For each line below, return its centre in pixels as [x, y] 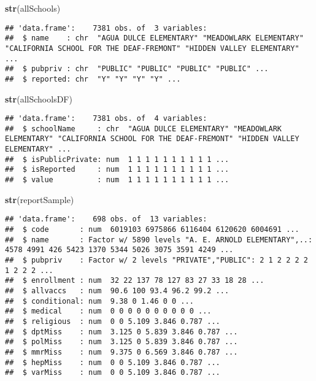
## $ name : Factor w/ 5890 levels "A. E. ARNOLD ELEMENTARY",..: [159, 240]
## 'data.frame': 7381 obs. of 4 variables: [106, 119]
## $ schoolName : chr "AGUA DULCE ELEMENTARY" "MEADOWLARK [144, 129]
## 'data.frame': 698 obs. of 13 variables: [106, 219]
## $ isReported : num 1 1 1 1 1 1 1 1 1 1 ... [117, 170]
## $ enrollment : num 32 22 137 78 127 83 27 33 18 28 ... [135, 281]
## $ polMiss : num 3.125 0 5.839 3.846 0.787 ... [121, 342]
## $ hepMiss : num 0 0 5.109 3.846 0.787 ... [113, 362]
